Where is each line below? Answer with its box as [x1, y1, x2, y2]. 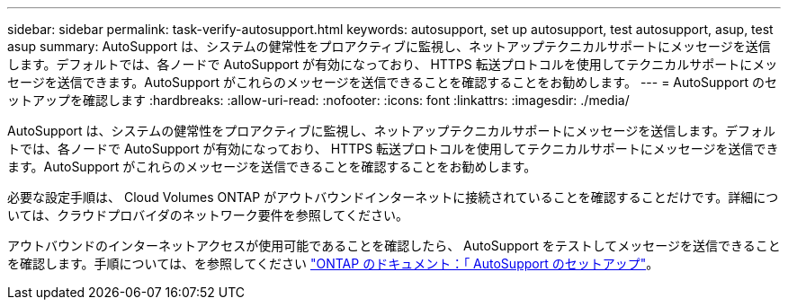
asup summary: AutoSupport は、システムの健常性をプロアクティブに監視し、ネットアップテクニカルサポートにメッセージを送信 [7, 39, 771, 54]
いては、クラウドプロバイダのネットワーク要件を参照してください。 [7, 207, 408, 223]
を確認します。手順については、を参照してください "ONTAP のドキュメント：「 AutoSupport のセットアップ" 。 [7, 256, 659, 271]
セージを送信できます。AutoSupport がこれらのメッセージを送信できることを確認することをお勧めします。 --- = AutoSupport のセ [7, 75, 777, 90]
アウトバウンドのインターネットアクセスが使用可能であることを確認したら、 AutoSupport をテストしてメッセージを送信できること [7, 238, 781, 253]
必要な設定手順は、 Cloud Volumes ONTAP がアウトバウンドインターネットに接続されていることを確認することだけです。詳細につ [7, 189, 779, 205]
